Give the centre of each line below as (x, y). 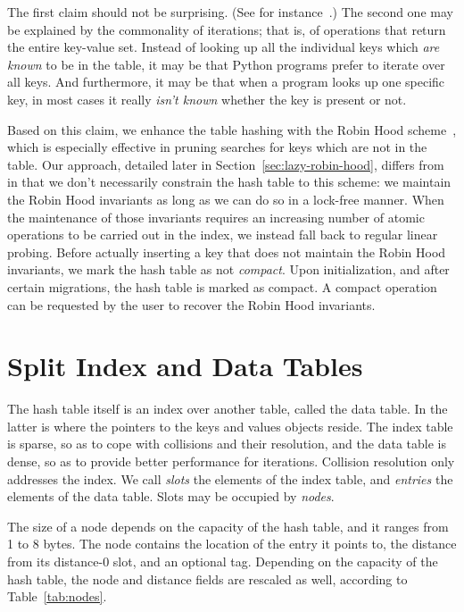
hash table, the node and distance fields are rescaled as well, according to (207, 578)
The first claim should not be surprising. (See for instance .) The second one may (230, 12)
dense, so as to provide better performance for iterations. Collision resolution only (231, 461)
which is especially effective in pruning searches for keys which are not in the (217, 147)
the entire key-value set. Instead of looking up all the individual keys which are (224, 47)
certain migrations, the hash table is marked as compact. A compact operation (222, 286)
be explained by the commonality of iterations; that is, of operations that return (227, 29)
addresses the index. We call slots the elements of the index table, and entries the (230, 478)
